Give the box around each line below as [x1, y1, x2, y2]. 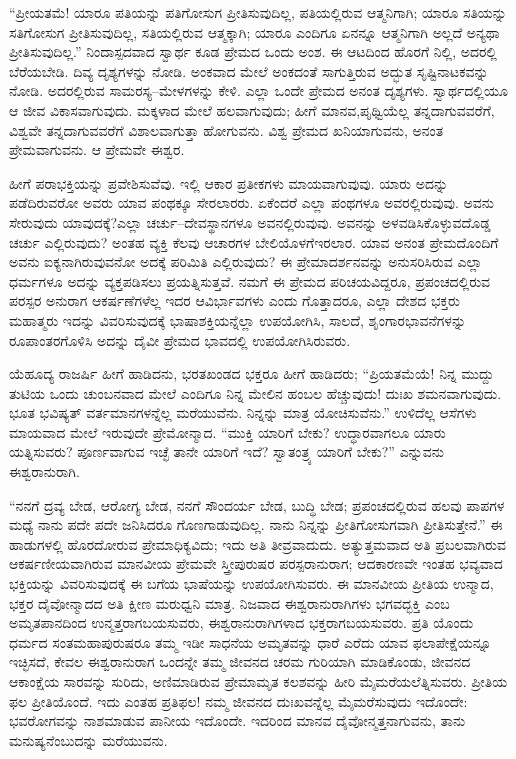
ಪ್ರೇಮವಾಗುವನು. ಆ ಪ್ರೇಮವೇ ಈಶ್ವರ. [9, 139, 185, 160]
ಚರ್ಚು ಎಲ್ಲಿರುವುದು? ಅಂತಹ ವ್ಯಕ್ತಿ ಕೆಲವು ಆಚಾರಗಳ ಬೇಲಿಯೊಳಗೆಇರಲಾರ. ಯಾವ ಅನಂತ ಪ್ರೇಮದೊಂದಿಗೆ [9, 231, 499, 252]
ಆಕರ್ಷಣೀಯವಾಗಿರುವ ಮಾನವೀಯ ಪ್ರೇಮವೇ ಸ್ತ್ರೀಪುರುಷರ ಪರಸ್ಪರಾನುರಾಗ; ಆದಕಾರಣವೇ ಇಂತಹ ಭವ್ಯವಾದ [9, 553, 503, 574]
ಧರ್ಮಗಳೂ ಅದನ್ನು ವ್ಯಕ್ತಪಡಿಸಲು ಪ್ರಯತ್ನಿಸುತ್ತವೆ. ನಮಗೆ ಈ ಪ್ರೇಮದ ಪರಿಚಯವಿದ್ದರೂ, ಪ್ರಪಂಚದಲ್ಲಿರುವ [9, 270, 491, 291]
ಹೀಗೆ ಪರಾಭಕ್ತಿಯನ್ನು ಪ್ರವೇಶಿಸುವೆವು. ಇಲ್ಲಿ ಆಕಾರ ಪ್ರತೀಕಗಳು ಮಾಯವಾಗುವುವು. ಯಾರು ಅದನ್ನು [9, 172, 449, 193]
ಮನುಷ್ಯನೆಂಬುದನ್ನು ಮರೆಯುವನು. [9, 729, 168, 750]
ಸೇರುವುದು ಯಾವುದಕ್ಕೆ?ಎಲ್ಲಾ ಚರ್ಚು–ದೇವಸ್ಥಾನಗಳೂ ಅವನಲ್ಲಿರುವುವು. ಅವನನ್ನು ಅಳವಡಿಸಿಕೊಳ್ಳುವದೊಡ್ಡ [9, 211, 491, 232]
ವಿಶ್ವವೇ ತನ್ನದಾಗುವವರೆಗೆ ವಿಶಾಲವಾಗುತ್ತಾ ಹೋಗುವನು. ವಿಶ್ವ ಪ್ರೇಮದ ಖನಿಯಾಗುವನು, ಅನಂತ [9, 119, 444, 140]
